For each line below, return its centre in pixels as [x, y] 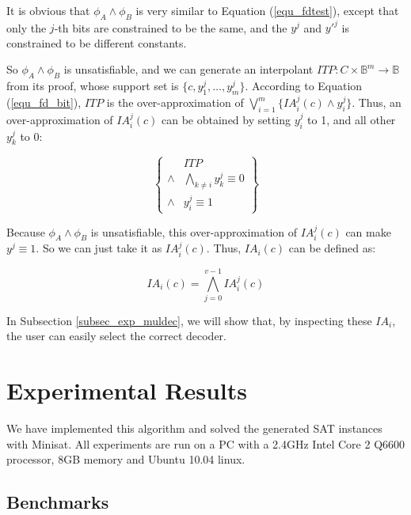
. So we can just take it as [99, 248]
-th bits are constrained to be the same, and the [171, 27]
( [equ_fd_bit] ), [44, 102]
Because [26, 231]
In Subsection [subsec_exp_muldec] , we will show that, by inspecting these [189, 320]
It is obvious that [48, 10]
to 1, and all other [352, 119]
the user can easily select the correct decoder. [116, 336]
